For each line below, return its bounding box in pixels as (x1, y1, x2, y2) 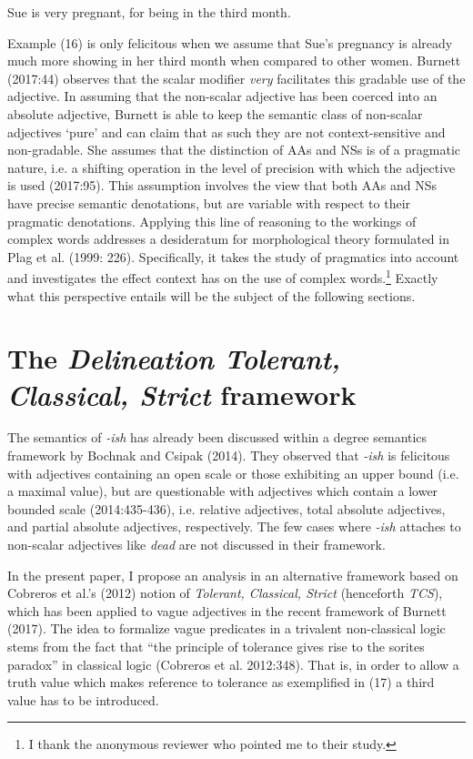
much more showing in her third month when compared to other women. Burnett (7, 51, 461, 70)
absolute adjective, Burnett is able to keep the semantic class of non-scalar (7, 104, 423, 123)
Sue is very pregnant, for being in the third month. (7, 3, 291, 21)
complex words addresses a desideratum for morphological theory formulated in (7, 229, 449, 248)
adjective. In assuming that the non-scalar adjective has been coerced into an (7, 86, 438, 106)
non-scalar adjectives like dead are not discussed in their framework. (7, 535, 386, 554)
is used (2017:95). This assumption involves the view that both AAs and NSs (7, 176, 437, 195)
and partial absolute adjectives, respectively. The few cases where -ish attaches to (7, 517, 461, 536)
